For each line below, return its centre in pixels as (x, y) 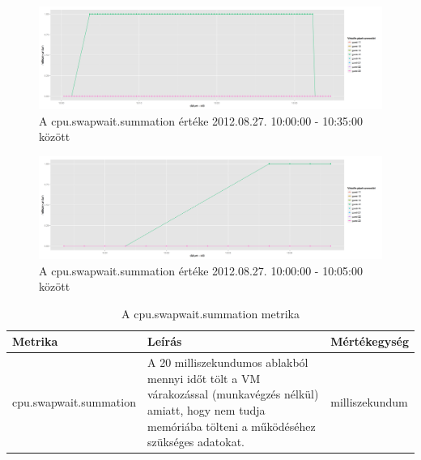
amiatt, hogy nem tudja (206, 410)
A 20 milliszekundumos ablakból (228, 362)
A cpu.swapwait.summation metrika (210, 313)
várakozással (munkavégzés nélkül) (233, 394)
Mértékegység (370, 341)
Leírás (165, 341)
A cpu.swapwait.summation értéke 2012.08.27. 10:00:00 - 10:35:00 (201, 120)
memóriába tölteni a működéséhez (232, 426)
